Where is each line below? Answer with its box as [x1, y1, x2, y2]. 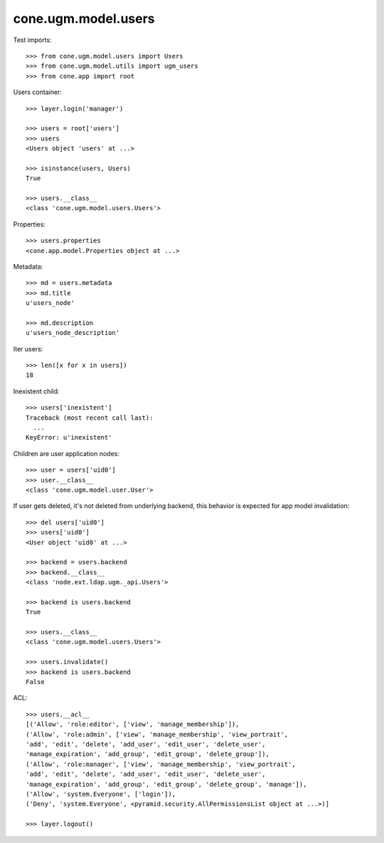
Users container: [13, 88, 62, 96]
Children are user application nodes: [13, 449, 120, 457]
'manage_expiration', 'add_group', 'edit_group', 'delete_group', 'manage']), [26, 780, 307, 788]
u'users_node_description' [26, 329, 120, 337]
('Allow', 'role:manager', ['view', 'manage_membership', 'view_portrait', [26, 760, 296, 768]
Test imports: [13, 36, 52, 44]
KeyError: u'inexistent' [26, 433, 112, 442]
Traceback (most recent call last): [26, 413, 154, 422]
